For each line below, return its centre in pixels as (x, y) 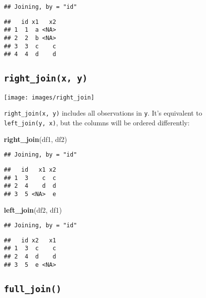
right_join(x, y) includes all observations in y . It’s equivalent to (103, 113)
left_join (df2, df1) (33, 209)
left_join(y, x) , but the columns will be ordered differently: (97, 123)
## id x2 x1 (30, 240)
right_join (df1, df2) (36, 139)
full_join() (33, 289)
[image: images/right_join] (49, 97)
